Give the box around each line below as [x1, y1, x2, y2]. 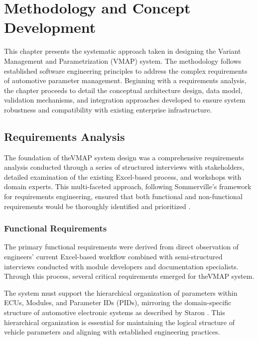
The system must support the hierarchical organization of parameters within [4, 287, 238, 298]
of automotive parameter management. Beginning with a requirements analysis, [4, 75, 247, 86]
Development [4, 17, 96, 37]
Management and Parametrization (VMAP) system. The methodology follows [4, 55, 242, 66]
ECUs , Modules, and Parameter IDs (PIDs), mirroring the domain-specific [4, 297, 232, 308]
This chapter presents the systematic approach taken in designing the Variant [4, 46, 241, 56]
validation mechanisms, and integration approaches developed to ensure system [4, 95, 246, 105]
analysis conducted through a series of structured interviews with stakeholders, [4, 162, 245, 172]
